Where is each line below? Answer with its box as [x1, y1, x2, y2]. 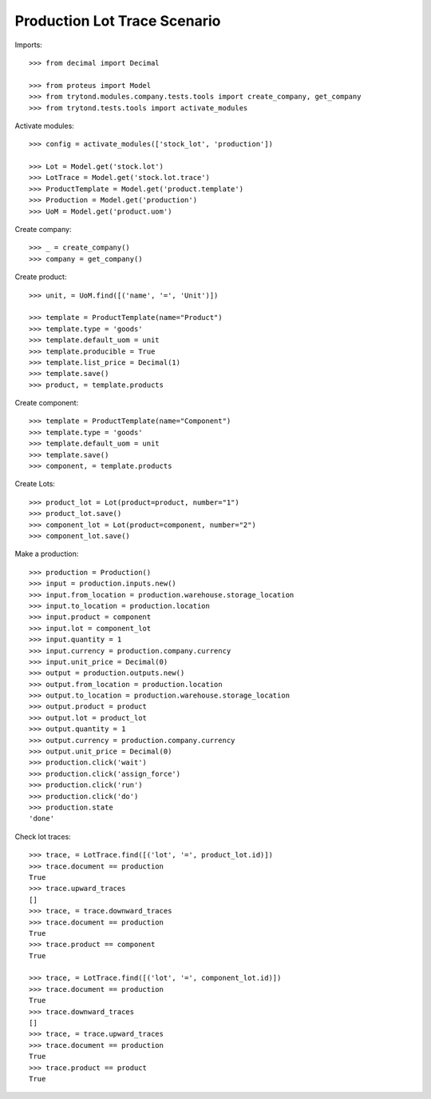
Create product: [14, 272, 67, 282]
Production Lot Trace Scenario [14, 12, 221, 30]
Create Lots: [14, 479, 56, 489]
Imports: [14, 40, 43, 50]
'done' [29, 814, 55, 823]
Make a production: [14, 549, 79, 559]
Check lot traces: [14, 832, 71, 841]
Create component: [14, 398, 79, 408]
